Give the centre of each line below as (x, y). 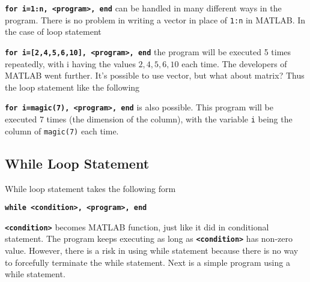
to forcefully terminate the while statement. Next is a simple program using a (147, 262)
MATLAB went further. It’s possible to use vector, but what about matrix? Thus (155, 75)
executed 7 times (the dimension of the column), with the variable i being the (149, 119)
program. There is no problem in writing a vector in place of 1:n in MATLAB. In (155, 19)
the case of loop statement (53, 31)
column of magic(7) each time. (62, 130)
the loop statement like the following (72, 87)
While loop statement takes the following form (90, 188)
